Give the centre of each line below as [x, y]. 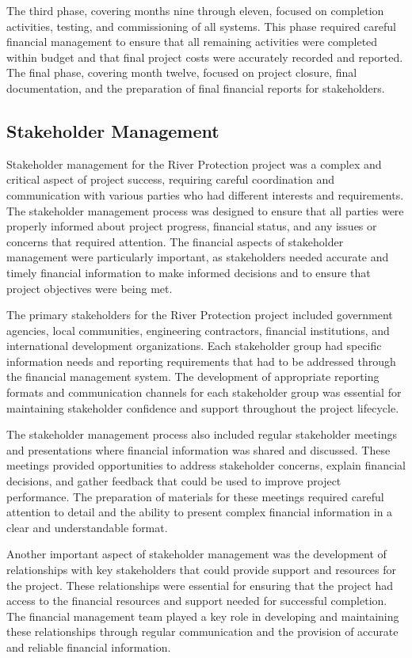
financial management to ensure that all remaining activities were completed [192, 42]
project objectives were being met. [90, 288]
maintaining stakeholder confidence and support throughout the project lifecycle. [203, 407]
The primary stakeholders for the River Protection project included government [200, 315]
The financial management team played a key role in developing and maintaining [203, 616]
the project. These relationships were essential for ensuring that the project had [200, 585]
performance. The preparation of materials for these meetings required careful [195, 496]
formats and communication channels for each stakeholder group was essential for [204, 392]
